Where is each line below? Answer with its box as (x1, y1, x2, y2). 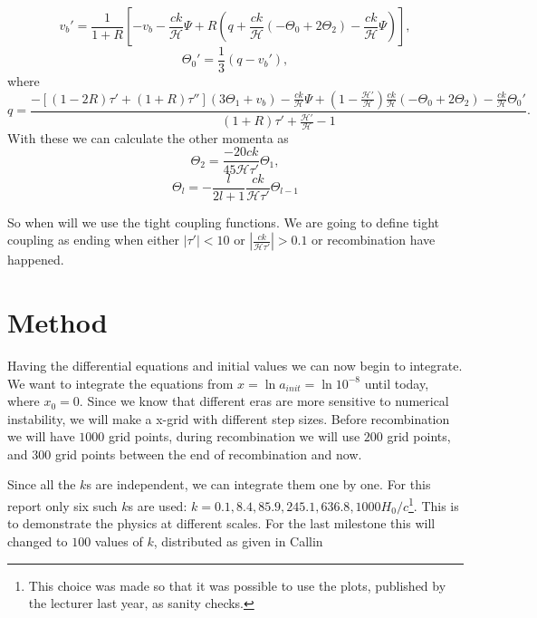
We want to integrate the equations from (7, 373, 234, 392)
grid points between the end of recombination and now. (54, 444, 362, 463)
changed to (7, 531, 68, 550)
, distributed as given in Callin (153, 531, 323, 550)
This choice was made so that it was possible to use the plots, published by (28, 575, 446, 594)
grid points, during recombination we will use (108, 427, 360, 446)
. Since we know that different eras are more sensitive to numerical (79, 391, 449, 410)
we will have (7, 427, 75, 446)
